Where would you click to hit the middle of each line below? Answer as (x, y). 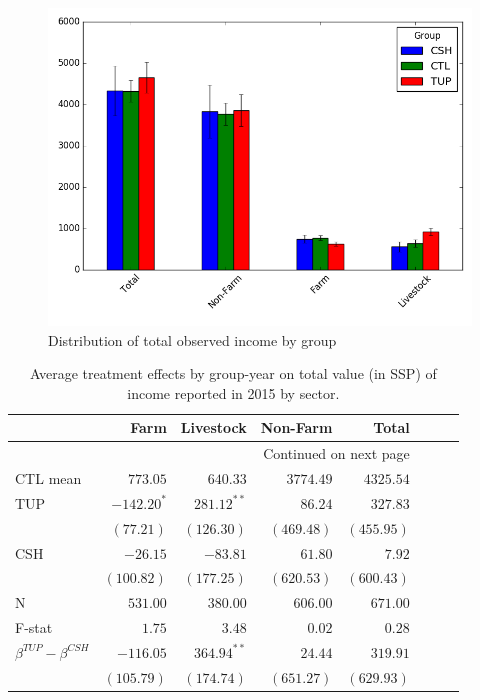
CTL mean (48, 478)
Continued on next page (336, 453)
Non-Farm (296, 427)
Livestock (213, 427)
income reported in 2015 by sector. (233, 392)
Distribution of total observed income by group (192, 339)
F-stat (34, 627)
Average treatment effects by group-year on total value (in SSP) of (233, 373)
